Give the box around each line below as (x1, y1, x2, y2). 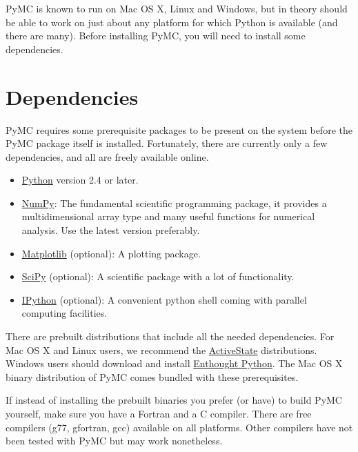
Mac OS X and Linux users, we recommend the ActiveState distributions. (6, 342, 317, 357)
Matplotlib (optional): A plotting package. (21, 246, 201, 260)
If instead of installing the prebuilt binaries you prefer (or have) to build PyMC (6, 393, 342, 407)
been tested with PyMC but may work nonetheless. (6, 433, 223, 448)
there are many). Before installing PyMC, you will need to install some (6, 28, 306, 43)
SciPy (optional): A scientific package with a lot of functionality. (21, 269, 295, 284)
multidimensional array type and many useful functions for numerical (21, 209, 315, 224)
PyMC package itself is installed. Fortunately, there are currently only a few (6, 136, 328, 150)
